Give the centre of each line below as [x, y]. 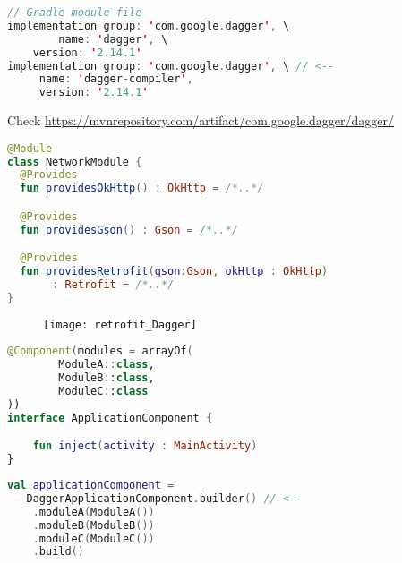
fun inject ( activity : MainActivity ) [145, 446]
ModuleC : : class [103, 392]
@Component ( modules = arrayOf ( [100, 351]
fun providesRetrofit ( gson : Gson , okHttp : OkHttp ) [174, 272]
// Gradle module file [75, 13]
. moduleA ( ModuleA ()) [94, 512]
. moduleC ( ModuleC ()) [94, 538]
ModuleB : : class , [107, 378]
